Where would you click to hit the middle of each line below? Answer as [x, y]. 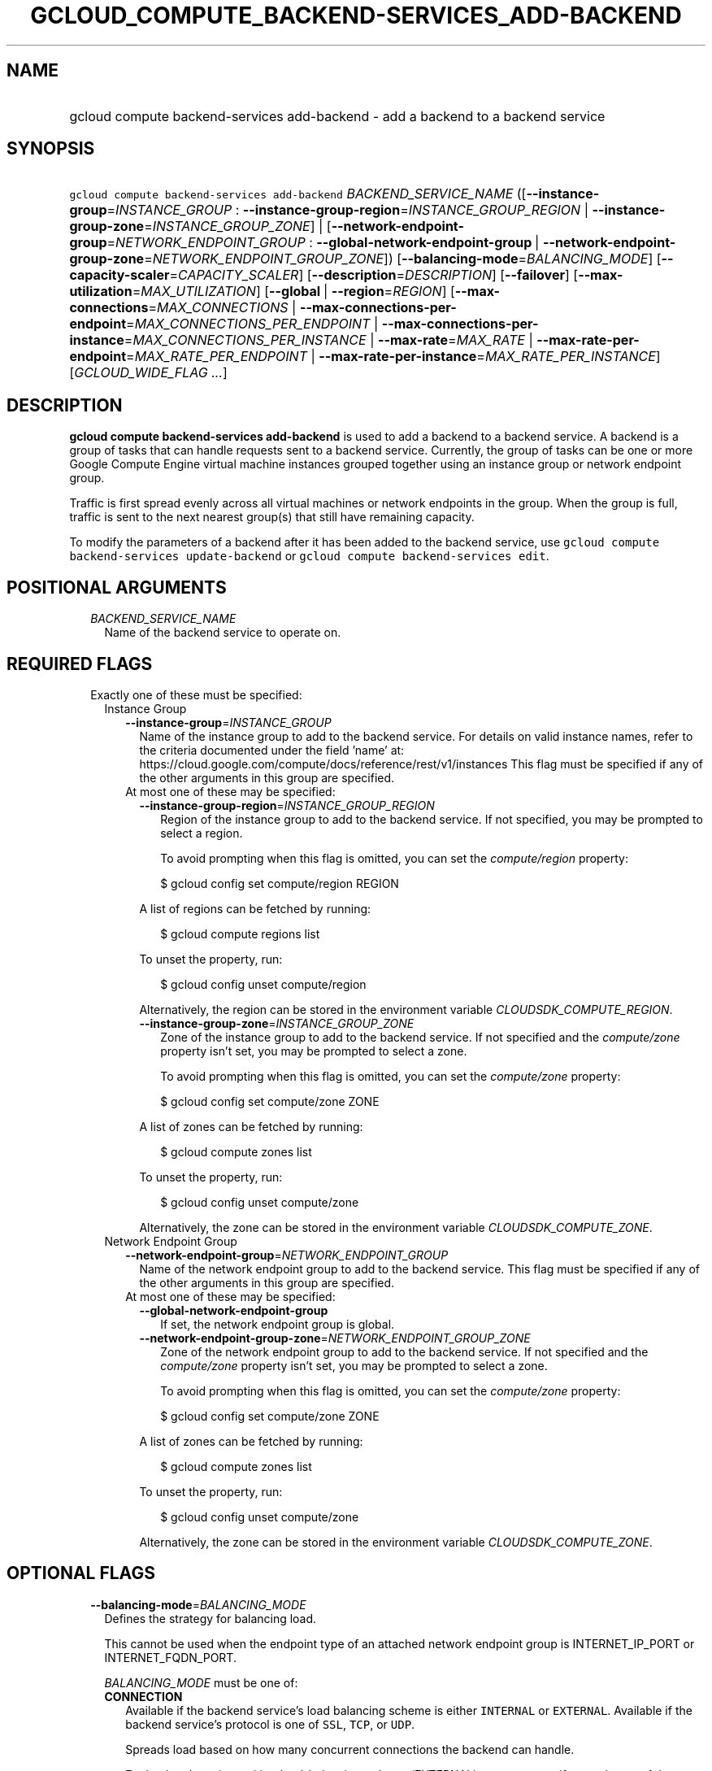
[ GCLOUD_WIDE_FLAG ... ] [148, 373]
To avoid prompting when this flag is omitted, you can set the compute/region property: [394, 858]
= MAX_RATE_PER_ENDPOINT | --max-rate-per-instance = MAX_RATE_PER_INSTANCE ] [393, 357]
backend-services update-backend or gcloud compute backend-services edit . [309, 556]
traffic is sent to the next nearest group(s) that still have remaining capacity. [272, 517]
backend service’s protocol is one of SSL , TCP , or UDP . [270, 1724]
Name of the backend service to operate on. [223, 633]
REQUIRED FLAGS [80, 664]
